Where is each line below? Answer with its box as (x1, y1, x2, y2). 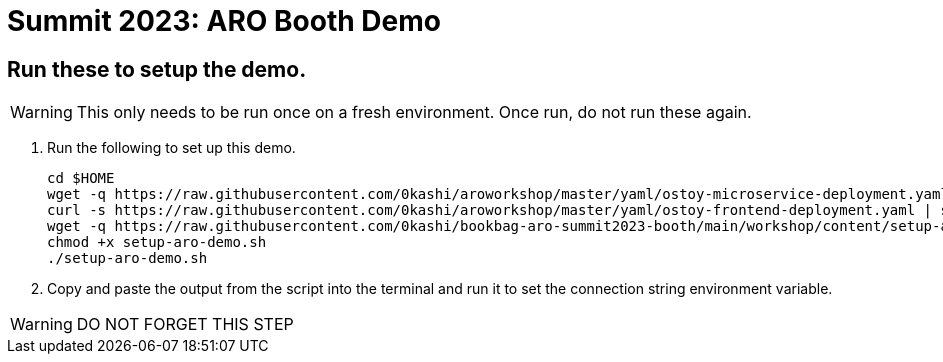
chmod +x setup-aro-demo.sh (47, 234, 267, 251)
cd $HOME (47, 170, 115, 187)
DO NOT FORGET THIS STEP (76, 314, 294, 335)
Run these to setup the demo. (7, 56, 307, 82)
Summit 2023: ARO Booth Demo (7, 4, 441, 38)
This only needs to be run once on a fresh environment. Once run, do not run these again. (76, 102, 752, 123)
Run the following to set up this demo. (47, 139, 296, 157)
